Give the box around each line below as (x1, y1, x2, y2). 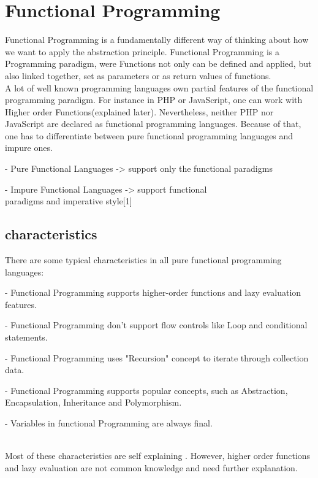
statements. (5, 331, 48, 344)
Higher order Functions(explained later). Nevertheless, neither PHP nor (5, 105, 274, 118)
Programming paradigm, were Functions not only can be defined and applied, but (5, 57, 312, 70)
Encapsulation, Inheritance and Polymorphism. (5, 396, 182, 409)
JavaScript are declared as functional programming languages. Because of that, (5, 117, 301, 130)
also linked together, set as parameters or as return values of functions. (5, 69, 271, 82)
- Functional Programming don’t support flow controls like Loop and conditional (5, 318, 308, 331)
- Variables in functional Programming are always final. (5, 416, 213, 429)
